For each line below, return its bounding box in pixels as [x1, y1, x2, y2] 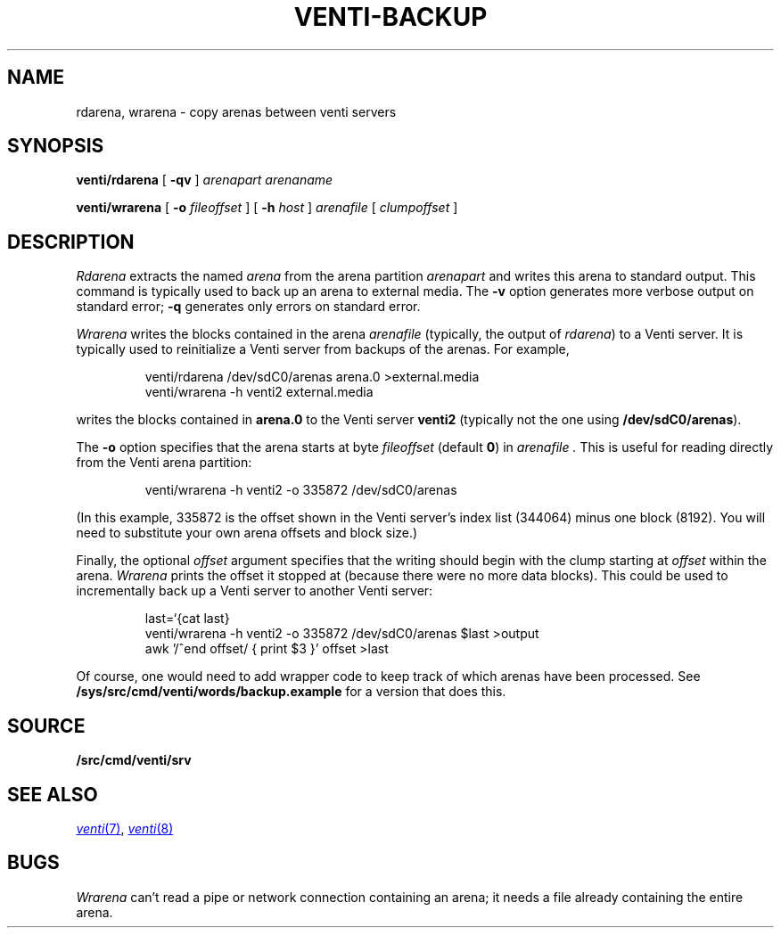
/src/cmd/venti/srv [76, 752, 192, 768]
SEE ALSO [7, 783, 98, 806]
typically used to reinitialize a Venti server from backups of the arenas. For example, [76, 341, 570, 357]
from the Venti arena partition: [76, 455, 252, 471]
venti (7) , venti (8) [76, 820, 174, 836]
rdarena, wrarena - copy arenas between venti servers [76, 103, 397, 119]
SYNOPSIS [7, 135, 104, 158]
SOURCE [7, 714, 86, 737]
